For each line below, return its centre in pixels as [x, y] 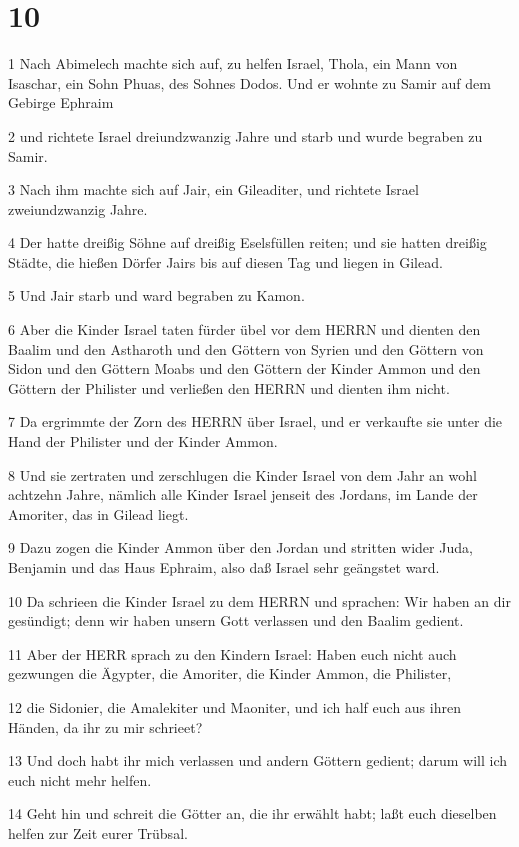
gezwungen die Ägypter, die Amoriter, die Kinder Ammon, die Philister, [230, 673]
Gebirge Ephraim [61, 102]
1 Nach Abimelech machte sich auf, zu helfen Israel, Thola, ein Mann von [233, 63]
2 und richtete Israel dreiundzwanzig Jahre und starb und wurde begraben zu [245, 135]
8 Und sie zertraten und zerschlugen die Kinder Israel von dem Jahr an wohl [242, 474]
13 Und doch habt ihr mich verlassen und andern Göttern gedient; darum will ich [258, 760]
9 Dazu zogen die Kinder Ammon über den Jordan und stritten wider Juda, [240, 547]
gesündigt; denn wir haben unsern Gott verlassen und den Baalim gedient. [236, 620]
